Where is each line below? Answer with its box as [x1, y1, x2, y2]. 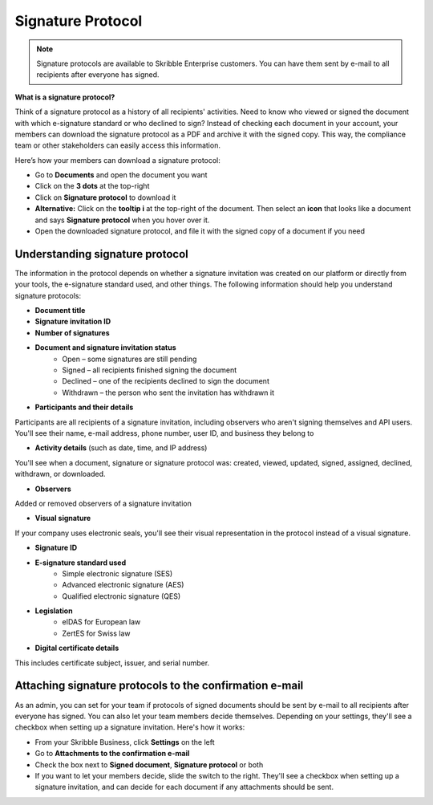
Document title [34, 306, 86, 315]
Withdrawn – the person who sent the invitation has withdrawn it [62, 388, 274, 397]
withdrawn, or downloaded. [14, 470, 106, 479]
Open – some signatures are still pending [62, 354, 197, 364]
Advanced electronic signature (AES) [62, 580, 184, 590]
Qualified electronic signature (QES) [62, 591, 181, 601]
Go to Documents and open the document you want [34, 170, 208, 180]
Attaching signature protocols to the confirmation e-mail [14, 679, 304, 693]
